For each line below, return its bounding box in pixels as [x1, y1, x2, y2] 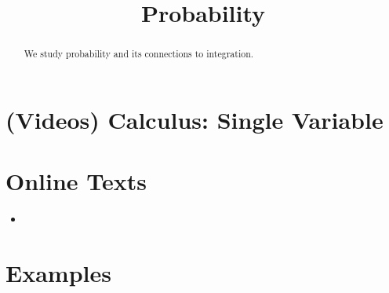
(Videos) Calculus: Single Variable [5, 103, 384, 135]
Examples [5, 256, 111, 288]
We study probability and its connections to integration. [24, 47, 254, 60]
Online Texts [5, 165, 147, 197]
